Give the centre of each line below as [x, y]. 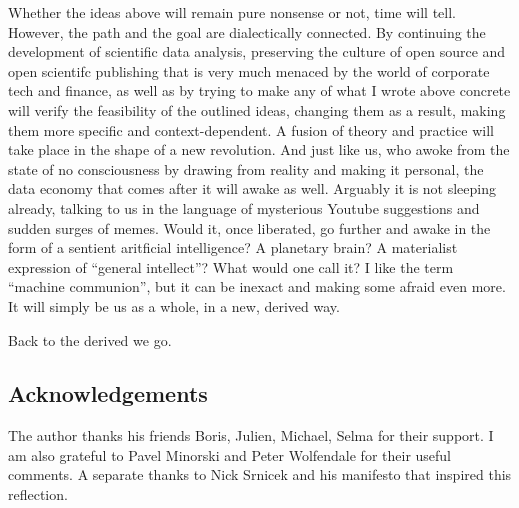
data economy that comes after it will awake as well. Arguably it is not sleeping [252, 188]
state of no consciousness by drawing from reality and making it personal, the [246, 168]
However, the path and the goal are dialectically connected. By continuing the [247, 31]
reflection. [38, 494]
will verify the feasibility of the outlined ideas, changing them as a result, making [257, 109]
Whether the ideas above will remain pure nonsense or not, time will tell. [232, 12]
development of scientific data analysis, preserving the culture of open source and [257, 51]
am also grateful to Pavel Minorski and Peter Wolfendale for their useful [230, 454]
